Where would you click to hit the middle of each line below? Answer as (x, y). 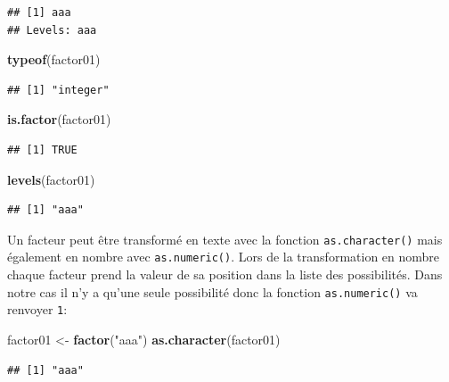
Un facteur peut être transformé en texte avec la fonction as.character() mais (225, 239)
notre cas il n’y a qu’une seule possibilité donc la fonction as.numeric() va (212, 291)
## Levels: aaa (52, 30)
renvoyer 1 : (37, 309)
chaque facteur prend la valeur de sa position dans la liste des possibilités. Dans (225, 274)
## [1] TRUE (42, 149)
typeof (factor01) (54, 59)
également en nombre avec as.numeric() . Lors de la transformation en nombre (224, 257)
